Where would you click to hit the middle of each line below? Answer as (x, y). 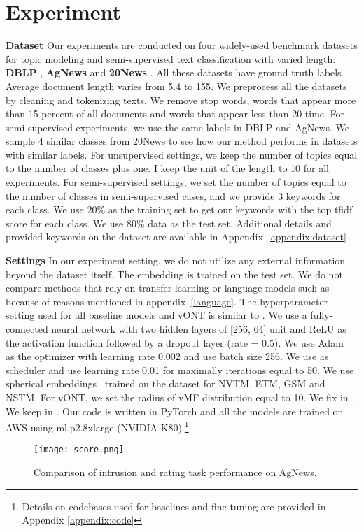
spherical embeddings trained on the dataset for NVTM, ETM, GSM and (166, 383)
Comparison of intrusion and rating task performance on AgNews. (175, 472)
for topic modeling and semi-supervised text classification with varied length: (171, 58)
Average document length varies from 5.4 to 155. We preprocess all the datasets (176, 86)
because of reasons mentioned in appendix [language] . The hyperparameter (167, 301)
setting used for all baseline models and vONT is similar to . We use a (156, 315)
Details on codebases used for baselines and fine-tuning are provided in (174, 506)
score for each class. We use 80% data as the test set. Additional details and (169, 223)
